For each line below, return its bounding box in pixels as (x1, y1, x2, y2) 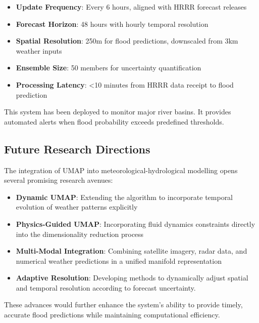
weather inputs (16, 45, 62, 56)
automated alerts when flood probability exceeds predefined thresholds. (4, 116, 224, 127)
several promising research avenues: (4, 175, 113, 185)
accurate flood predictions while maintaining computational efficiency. (4, 309, 220, 320)
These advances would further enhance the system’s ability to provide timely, (4, 299, 243, 310)
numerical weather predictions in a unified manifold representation (16, 255, 222, 266)
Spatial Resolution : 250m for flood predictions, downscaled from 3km (16, 35, 238, 46)
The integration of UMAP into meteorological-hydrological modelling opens (4, 165, 238, 175)
